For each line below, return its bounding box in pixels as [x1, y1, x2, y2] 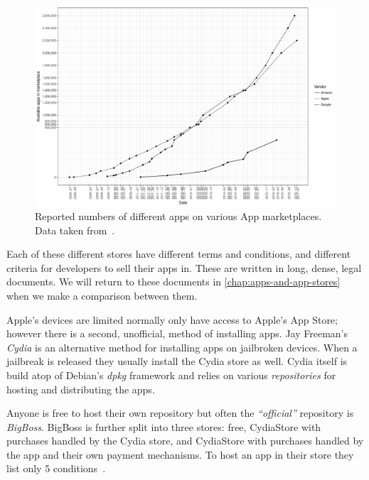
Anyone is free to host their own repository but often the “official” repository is [6, 405, 354, 420]
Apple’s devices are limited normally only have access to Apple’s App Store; [6, 312, 338, 327]
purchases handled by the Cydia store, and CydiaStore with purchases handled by [6, 433, 364, 448]
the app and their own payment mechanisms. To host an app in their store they [6, 447, 354, 462]
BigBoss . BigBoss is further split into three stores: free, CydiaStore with [6, 419, 321, 434]
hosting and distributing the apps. [6, 381, 155, 396]
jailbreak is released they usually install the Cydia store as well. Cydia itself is [6, 354, 348, 369]
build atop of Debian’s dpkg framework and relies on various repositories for [6, 367, 336, 382]
